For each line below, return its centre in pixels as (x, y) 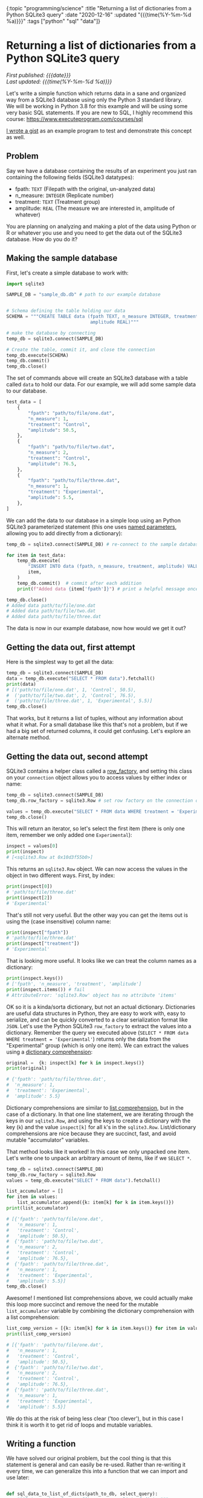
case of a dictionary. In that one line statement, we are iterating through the (100, 1114)
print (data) (21, 684)
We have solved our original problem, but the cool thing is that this (89, 1458)
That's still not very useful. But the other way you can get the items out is (97, 915)
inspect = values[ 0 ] (32, 846)
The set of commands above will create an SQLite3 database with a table (97, 378)
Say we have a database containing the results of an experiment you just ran (101, 171)
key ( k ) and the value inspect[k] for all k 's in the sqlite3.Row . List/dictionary (101, 1127)
